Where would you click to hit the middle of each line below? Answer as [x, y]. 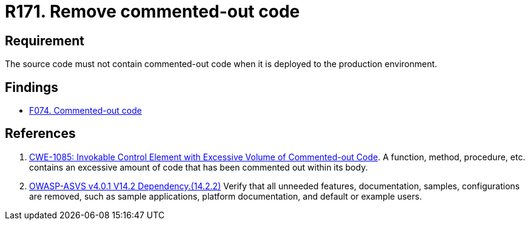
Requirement [45, 41]
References [40, 134]
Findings [32, 87]
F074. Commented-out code [86, 111]
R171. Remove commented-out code [153, 11]
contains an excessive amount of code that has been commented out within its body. [199, 167]
